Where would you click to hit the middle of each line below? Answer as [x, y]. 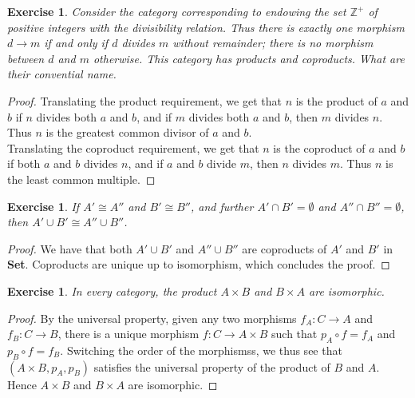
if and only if [76, 43]
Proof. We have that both [70, 248]
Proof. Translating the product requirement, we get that [144, 100]
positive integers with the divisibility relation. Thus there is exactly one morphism [206, 27]
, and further [222, 206]
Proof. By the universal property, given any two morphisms [152, 318]
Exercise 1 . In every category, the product [112, 291]
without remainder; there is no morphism [273, 43]
